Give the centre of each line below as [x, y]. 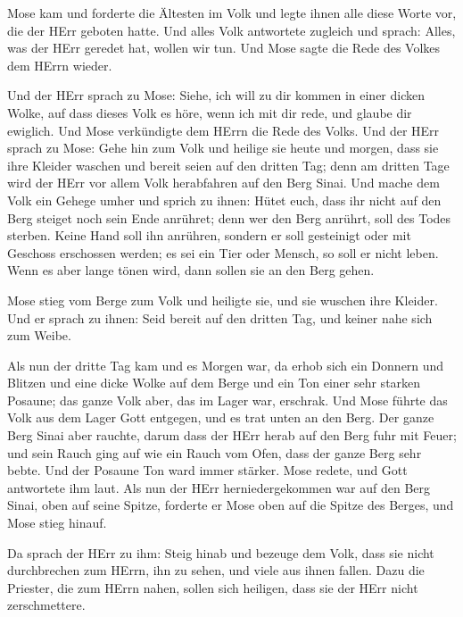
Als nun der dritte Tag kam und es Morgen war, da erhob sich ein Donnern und [226, 365]
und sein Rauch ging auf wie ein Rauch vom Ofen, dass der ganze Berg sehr [215, 452]
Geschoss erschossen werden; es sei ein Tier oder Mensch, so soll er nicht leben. [223, 252]
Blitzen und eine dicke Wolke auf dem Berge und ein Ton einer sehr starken [214, 383]
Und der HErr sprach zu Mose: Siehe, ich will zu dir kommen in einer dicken [216, 95]
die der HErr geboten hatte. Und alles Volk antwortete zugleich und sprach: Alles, [231, 30]
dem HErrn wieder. [60, 65]
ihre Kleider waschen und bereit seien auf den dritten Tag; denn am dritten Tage [228, 165]
